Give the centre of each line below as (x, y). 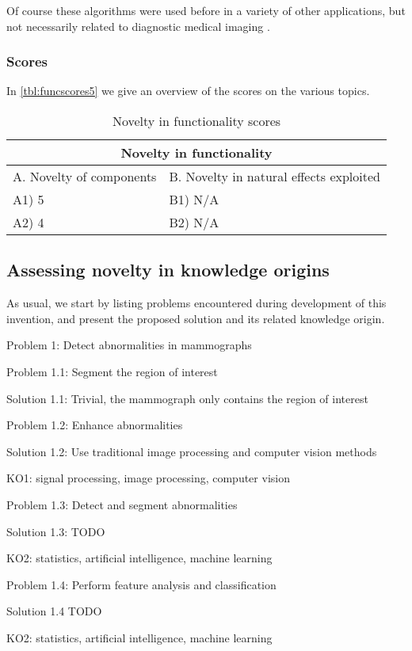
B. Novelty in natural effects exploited (275, 176)
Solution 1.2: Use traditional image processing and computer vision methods (192, 451)
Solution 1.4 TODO (54, 611)
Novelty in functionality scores (196, 121)
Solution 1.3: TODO (56, 531)
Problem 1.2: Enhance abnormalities (95, 425)
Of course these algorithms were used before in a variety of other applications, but (206, 10)
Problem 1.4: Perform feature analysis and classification (141, 584)
